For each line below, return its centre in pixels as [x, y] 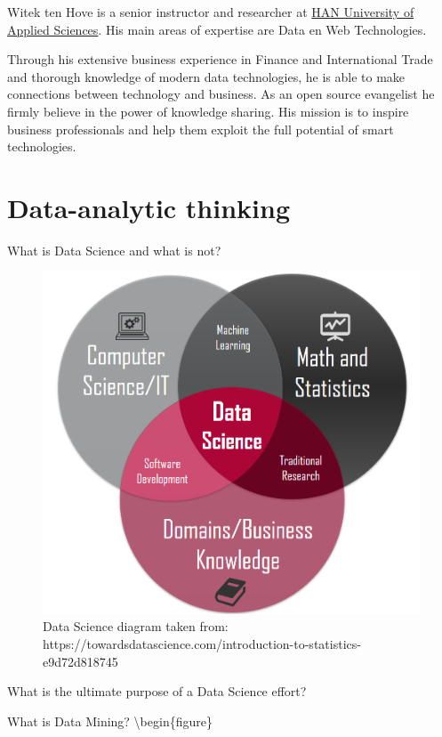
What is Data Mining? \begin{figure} [110, 721]
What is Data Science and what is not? [114, 250]
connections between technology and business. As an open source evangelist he [221, 94]
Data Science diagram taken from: [136, 626]
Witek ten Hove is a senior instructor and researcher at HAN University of [211, 12]
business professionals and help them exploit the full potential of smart [201, 129]
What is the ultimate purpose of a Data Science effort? [157, 691]
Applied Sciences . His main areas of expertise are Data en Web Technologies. [217, 29]
